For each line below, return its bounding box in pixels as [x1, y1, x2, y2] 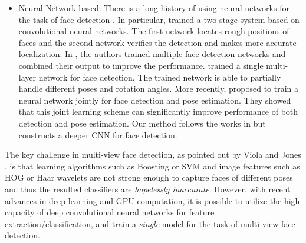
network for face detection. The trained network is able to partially [38, 71, 281, 83]
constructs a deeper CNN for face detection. [18, 128, 177, 141]
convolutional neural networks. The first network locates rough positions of [18, 25, 289, 37]
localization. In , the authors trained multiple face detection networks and [18, 48, 286, 60]
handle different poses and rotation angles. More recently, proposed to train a [18, 82, 299, 95]
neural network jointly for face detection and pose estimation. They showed [18, 94, 291, 106]
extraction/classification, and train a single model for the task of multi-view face [5, 217, 295, 229]
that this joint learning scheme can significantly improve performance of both [18, 105, 298, 118]
